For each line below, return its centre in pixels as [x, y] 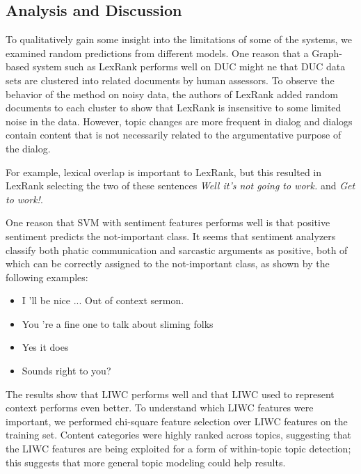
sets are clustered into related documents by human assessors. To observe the [170, 80]
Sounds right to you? [66, 371]
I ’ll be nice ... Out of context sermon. [103, 300]
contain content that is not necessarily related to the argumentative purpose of [174, 135]
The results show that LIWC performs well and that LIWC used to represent [170, 394]
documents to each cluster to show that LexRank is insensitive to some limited [174, 108]
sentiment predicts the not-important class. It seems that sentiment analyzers [171, 236]
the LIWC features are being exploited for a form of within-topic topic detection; [178, 449]
